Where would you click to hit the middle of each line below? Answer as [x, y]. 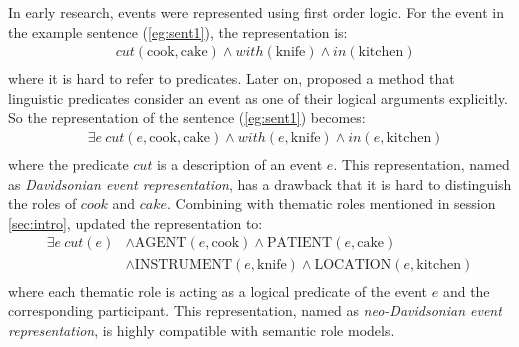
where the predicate [68, 164]
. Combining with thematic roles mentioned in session [331, 203]
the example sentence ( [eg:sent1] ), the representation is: [178, 31]
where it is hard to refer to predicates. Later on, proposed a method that [231, 78]
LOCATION [353, 264]
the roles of [42, 203]
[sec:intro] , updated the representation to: [135, 222]
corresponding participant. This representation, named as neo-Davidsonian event [255, 310]
